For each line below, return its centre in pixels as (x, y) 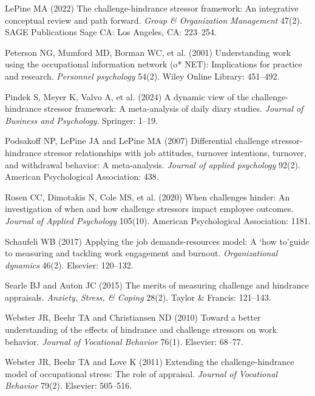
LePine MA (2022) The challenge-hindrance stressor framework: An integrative (152, 8)
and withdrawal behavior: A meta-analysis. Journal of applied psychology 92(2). (153, 164)
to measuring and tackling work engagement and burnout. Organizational (141, 253)
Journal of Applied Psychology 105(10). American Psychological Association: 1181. (158, 220)
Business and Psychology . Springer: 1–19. (81, 120)
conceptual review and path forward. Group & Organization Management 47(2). (154, 20)
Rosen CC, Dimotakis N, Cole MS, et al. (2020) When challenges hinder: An (147, 196)
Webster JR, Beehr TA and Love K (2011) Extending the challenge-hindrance (150, 362)
